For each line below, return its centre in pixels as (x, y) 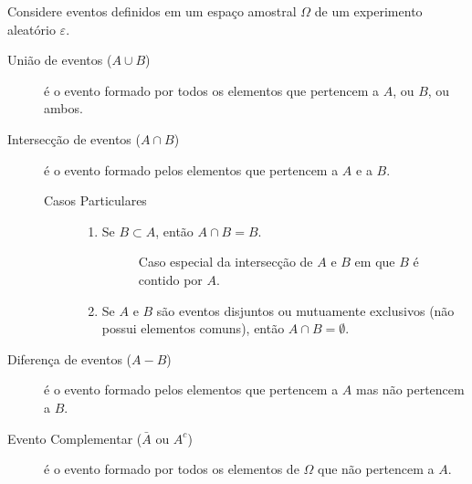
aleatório (31, 29)
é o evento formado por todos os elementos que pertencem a (212, 90)
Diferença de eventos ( (70, 358)
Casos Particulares (95, 200)
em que (375, 262)
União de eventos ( (60, 60)
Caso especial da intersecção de (226, 262)
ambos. (63, 108)
